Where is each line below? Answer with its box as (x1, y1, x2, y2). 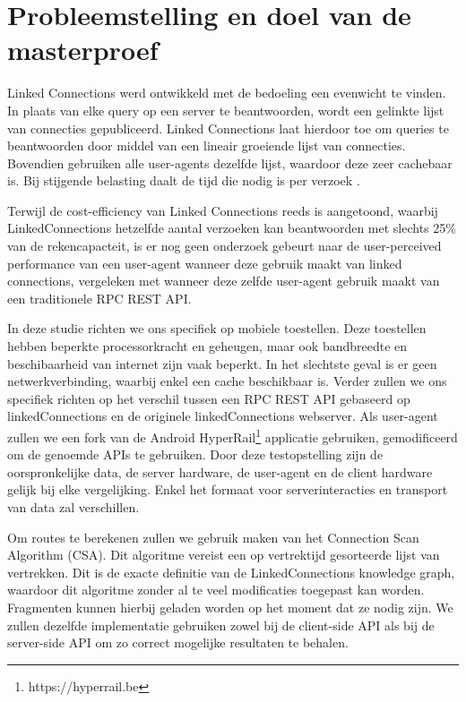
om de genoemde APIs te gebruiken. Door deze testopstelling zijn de (7, 445, 384, 464)
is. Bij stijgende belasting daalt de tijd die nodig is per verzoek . (7, 171, 360, 190)
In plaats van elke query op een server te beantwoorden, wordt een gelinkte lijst (7, 100, 444, 119)
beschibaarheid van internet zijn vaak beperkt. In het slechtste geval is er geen (7, 354, 437, 372)
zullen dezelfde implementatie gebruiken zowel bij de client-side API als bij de (7, 615, 435, 634)
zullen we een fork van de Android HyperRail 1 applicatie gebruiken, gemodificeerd (7, 425, 458, 446)
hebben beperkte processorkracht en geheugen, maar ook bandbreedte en (7, 337, 408, 355)
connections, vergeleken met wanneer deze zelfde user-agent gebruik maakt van (7, 271, 440, 290)
